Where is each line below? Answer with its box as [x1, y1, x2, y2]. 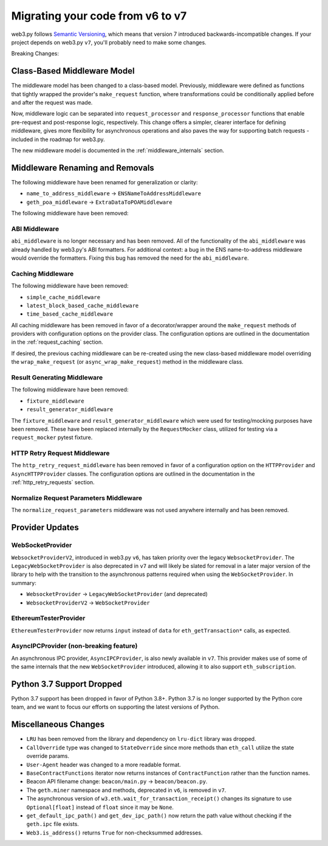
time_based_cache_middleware [26, 311, 114, 317]
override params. [26, 752, 70, 760]
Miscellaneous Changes [11, 719, 105, 730]
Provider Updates [11, 522, 79, 533]
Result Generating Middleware [11, 373, 103, 381]
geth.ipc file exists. [26, 820, 79, 828]
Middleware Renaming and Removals [11, 162, 154, 173]
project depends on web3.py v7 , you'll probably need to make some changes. [11, 38, 207, 46]
